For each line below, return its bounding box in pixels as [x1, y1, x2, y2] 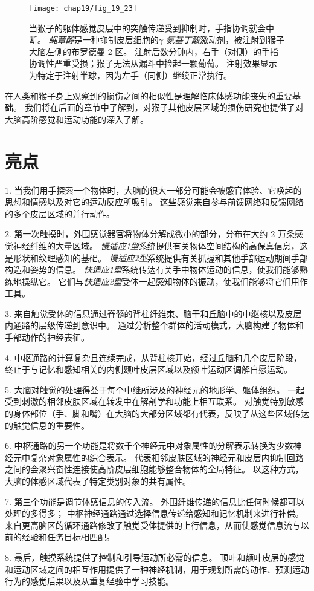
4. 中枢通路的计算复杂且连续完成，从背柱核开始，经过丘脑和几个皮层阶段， [5, 351, 302, 364]
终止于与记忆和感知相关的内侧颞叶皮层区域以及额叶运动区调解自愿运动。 [5, 363, 292, 376]
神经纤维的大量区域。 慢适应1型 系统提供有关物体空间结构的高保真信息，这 [13, 239, 308, 252]
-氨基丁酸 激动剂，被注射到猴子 [162, 33, 284, 46]
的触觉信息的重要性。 [5, 419, 89, 431]
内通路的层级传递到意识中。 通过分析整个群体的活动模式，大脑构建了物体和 [5, 319, 304, 331]
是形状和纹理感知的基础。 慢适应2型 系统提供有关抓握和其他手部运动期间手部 [5, 251, 308, 264]
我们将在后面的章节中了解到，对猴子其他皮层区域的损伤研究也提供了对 [24, 101, 304, 114]
